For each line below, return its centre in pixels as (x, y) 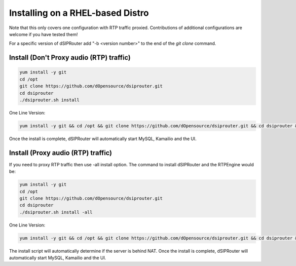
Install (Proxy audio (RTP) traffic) (61, 153)
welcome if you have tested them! (44, 34)
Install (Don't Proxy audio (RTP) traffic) (70, 57)
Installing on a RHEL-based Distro (79, 13)
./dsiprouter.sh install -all (56, 212)
